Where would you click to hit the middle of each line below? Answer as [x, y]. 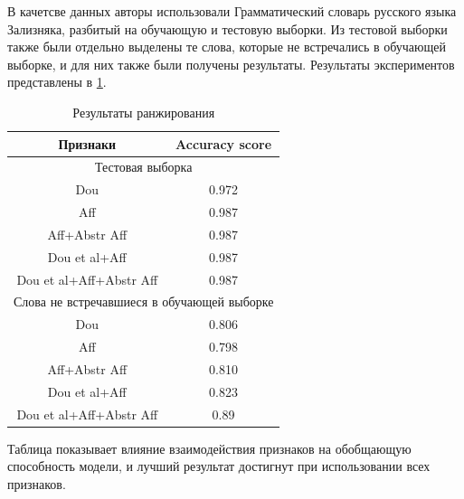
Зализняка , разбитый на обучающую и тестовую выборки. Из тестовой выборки [227, 28]
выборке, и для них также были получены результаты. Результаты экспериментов [231, 64]
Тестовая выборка [144, 167]
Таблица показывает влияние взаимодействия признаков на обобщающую [209, 448]
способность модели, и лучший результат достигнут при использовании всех [219, 466]
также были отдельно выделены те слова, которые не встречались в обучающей [227, 47]
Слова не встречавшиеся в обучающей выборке [144, 301]
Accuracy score [224, 143]
